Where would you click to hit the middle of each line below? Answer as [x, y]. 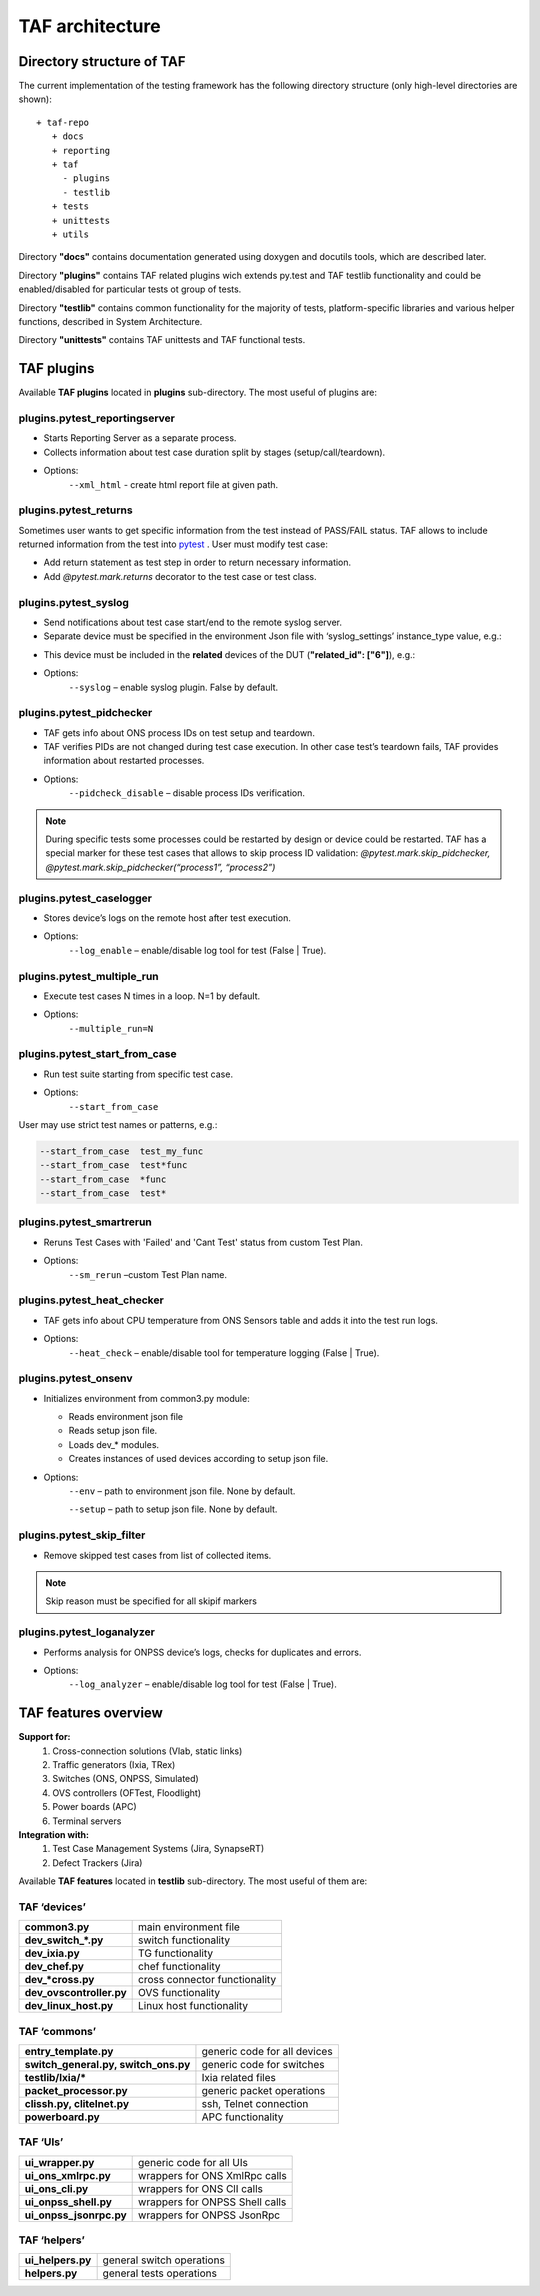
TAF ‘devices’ [52, 1907]
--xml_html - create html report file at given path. [173, 484]
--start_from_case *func [103, 1179]
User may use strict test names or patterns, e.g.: [118, 1124]
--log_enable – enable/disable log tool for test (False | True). [197, 950]
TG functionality [176, 1953]
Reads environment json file [126, 1417]
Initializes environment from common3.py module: [146, 1398]
